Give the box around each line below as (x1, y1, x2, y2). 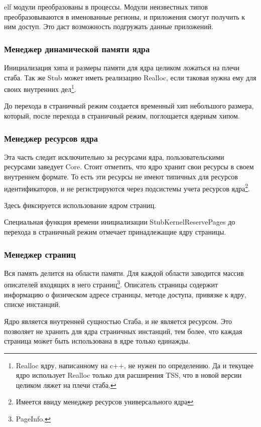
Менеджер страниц (4, 248, 76, 260)
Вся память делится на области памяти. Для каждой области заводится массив (4, 267, 244, 278)
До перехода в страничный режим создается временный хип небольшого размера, (4, 100, 254, 111)
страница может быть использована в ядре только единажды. (4, 336, 190, 346)
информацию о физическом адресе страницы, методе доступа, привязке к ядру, (4, 289, 246, 299)
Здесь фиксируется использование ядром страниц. (4, 199, 157, 210)
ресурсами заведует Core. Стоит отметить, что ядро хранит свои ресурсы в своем (4, 161, 254, 172)
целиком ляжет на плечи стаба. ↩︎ (16, 379, 116, 390)
